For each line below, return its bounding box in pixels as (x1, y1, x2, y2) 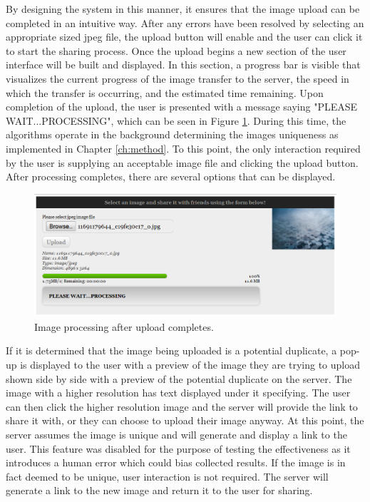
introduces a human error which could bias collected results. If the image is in (6, 455, 346, 470)
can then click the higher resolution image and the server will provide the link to (6, 399, 358, 414)
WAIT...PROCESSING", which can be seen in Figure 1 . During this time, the (6, 113, 346, 128)
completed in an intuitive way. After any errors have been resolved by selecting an (6, 15, 364, 30)
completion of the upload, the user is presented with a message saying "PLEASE (6, 99, 358, 114)
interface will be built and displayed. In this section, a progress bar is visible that (6, 57, 361, 72)
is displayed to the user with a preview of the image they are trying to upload (20, 357, 360, 372)
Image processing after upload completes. (34, 319, 214, 334)
